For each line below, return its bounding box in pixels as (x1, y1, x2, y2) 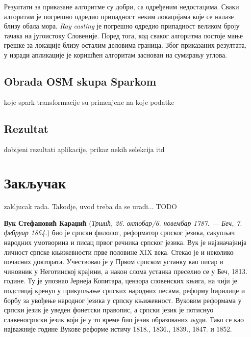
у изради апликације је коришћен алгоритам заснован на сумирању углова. (4, 49, 227, 60)
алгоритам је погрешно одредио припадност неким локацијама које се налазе (4, 11, 234, 21)
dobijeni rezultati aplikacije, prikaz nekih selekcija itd (4, 144, 165, 154)
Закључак (4, 173, 66, 193)
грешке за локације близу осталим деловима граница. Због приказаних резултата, (4, 40, 247, 50)
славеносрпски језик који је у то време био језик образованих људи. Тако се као (4, 314, 244, 324)
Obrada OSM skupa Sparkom (4, 73, 156, 89)
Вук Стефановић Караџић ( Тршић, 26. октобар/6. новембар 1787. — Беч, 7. (4, 217, 242, 228)
